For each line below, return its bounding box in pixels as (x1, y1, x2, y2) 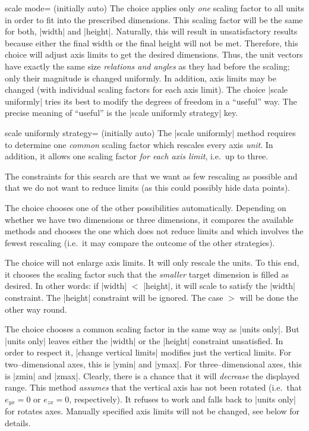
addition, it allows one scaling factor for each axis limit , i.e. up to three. (5, 150, 269, 162)
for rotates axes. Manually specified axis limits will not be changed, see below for (5, 405, 300, 417)
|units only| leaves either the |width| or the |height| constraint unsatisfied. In (5, 334, 283, 347)
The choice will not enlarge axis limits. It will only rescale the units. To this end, (5, 256, 299, 269)
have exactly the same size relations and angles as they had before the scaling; (5, 59, 290, 72)
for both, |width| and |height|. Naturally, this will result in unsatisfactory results (5, 25, 298, 37)
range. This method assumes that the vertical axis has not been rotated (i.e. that (5, 381, 302, 394)
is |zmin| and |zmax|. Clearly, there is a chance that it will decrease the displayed (5, 369, 299, 382)
